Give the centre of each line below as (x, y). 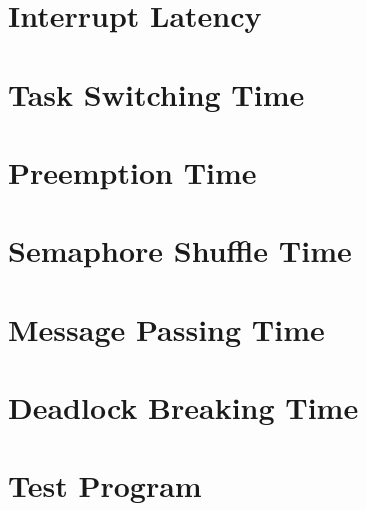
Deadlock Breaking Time (183, 407)
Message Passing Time (166, 328)
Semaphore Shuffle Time (180, 250)
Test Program (105, 485)
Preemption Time (132, 171)
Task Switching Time (156, 93)
